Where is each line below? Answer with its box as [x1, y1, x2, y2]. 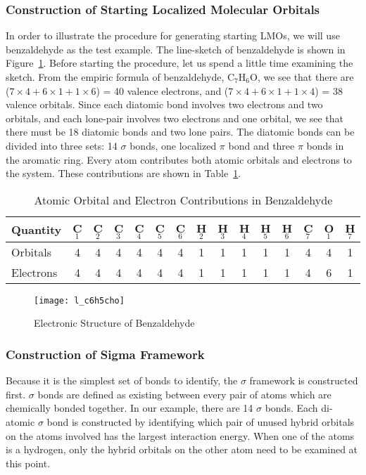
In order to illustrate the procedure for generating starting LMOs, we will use [6, 28, 340, 43]
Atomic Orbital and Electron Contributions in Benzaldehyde [34, 191, 333, 208]
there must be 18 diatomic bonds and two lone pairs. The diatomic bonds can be [6, 124, 355, 139]
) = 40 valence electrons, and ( [96, 83, 229, 98]
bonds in [306, 138, 344, 152]
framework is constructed [249, 373, 358, 388]
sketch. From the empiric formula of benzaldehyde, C [6, 70, 235, 84]
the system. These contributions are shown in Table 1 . [6, 166, 241, 181]
